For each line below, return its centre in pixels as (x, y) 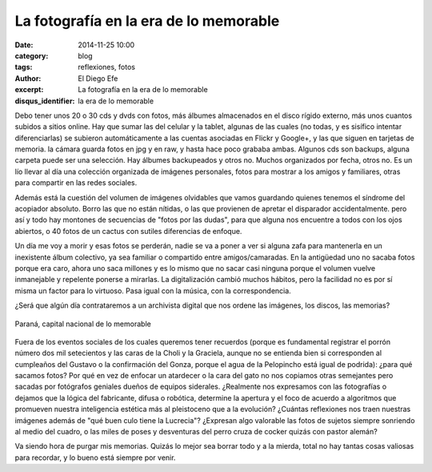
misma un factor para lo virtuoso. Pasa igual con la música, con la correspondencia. (153, 290)
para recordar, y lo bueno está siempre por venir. (95, 458)
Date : (24, 45)
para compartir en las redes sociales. (76, 183)
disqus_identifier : (45, 101)
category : (32, 55)
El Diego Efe (98, 78)
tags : (24, 67)
